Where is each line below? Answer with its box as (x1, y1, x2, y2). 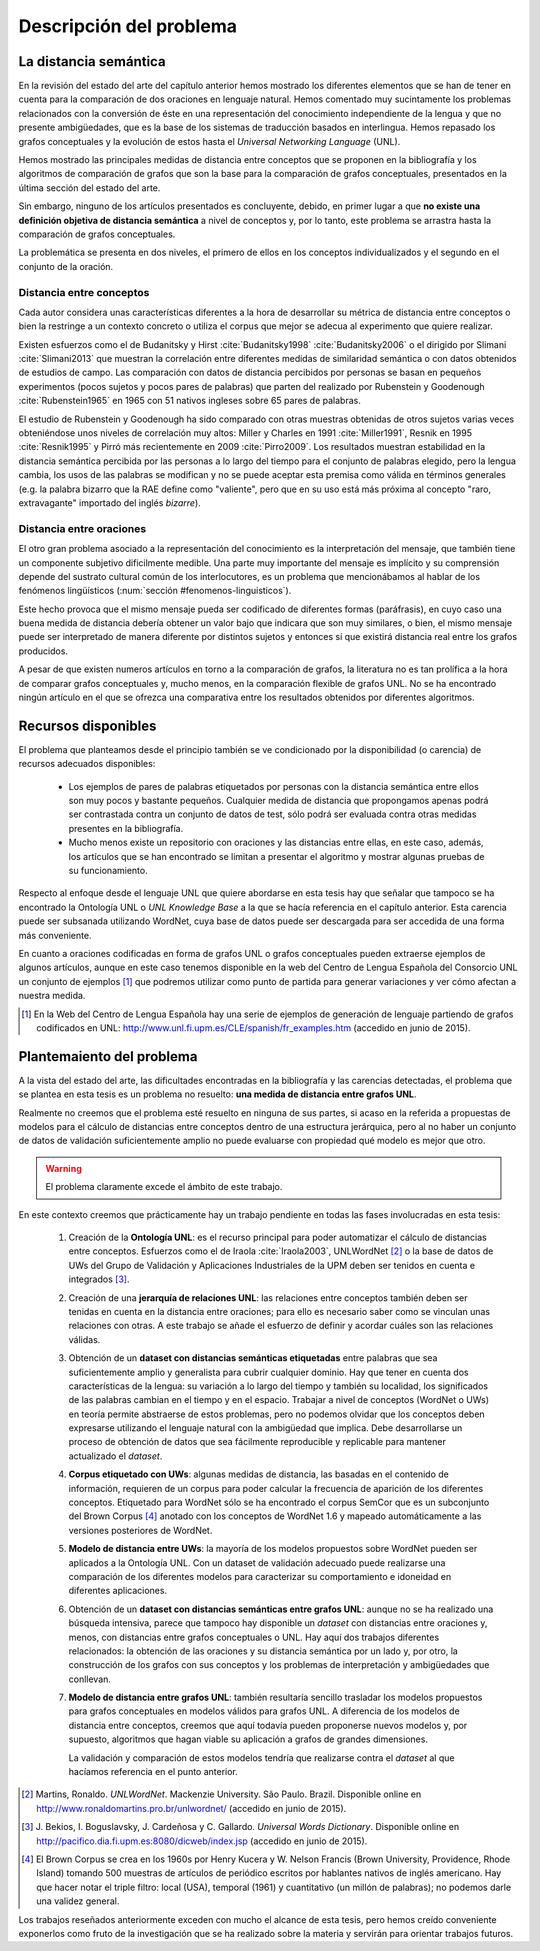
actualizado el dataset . (68, 1450, 163, 1462)
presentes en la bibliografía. (68, 822, 184, 834)
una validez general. (36, 1895, 120, 1907)
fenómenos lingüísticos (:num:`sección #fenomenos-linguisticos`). (18, 585, 292, 597)
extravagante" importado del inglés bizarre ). (18, 496, 202, 509)
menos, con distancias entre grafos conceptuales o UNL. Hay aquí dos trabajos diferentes (68, 1631, 440, 1643)
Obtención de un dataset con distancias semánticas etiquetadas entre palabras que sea (68, 1352, 438, 1364)
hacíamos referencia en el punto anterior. (68, 1766, 239, 1778)
